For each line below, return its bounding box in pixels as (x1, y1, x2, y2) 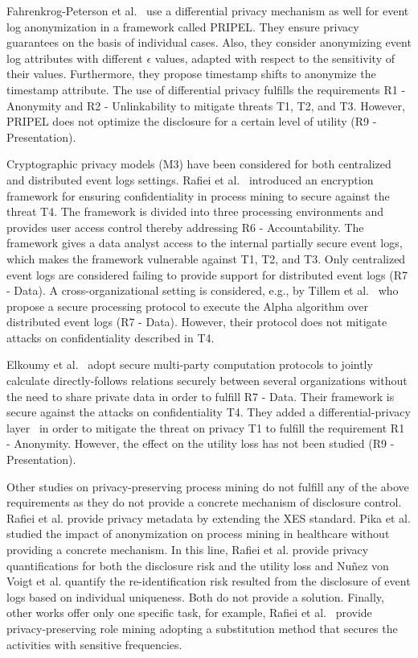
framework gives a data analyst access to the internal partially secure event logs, (6, 234, 403, 251)
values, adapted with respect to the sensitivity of (154, 49, 395, 66)
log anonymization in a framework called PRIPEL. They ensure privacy (6, 18, 359, 35)
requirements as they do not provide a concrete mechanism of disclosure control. (6, 494, 402, 511)
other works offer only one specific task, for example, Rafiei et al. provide (6, 604, 372, 621)
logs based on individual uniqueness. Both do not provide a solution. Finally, (6, 588, 384, 605)
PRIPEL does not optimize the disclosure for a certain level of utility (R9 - (6, 113, 377, 130)
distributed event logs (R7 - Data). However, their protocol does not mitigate (6, 313, 387, 330)
